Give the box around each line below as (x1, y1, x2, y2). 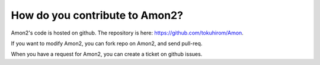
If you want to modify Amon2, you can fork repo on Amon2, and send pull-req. (11, 40, 203, 47)
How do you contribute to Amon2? (11, 9, 184, 22)
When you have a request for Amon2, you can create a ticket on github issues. (11, 50, 203, 58)
